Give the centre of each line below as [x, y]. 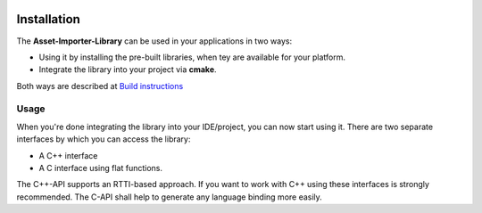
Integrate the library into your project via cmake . [128, 70]
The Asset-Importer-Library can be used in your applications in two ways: [154, 41]
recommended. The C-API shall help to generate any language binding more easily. [170, 197]
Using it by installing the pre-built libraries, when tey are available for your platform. [192, 57]
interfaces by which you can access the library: [104, 139]
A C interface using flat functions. [101, 168]
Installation [48, 19]
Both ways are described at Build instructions [100, 86]
